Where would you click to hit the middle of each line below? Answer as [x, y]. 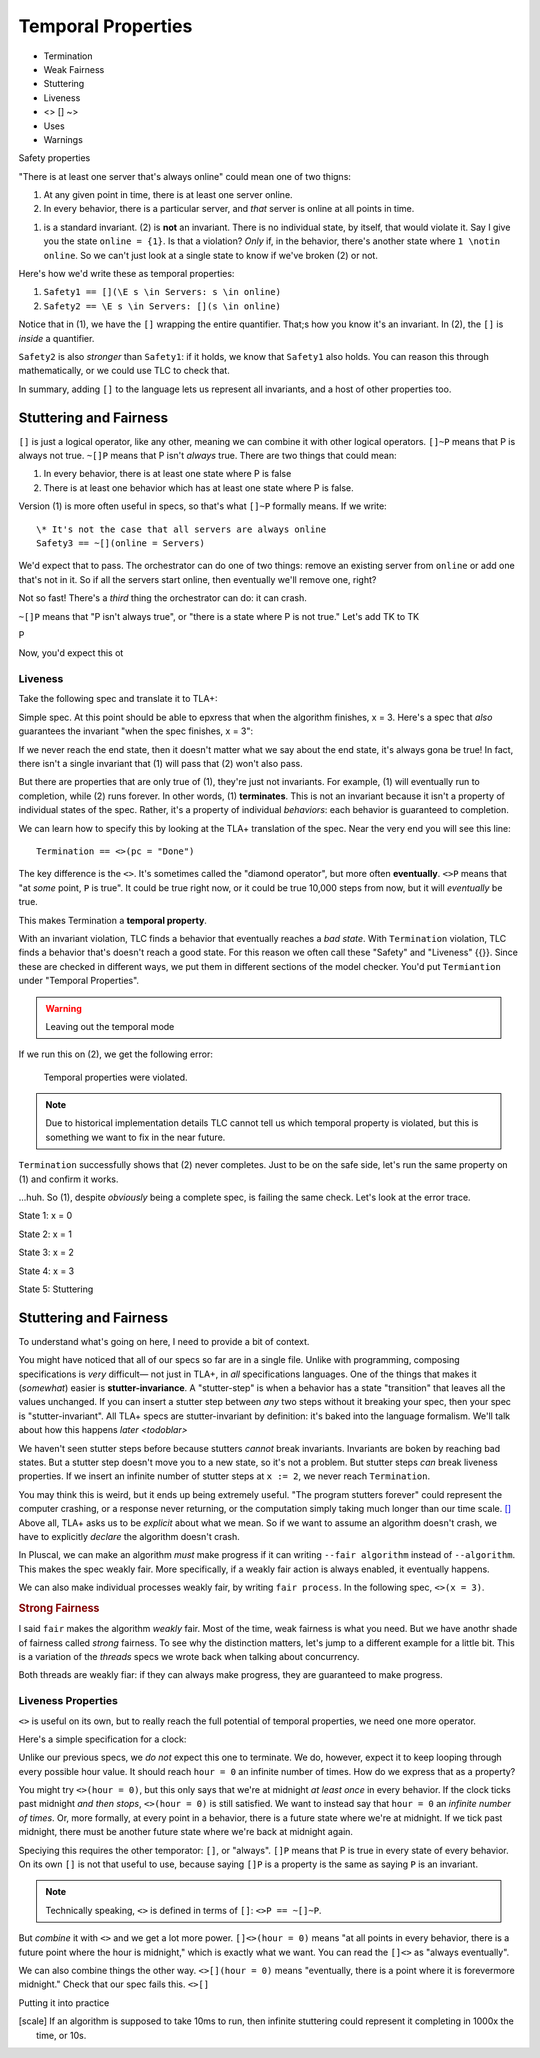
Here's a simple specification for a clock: [102, 1739]
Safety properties [54, 158]
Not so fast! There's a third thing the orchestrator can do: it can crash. [162, 598]
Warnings [63, 139]
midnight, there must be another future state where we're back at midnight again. [186, 1832]
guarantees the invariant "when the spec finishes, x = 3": [136, 731]
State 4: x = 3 [46, 1271]
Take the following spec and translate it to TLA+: [118, 699]
